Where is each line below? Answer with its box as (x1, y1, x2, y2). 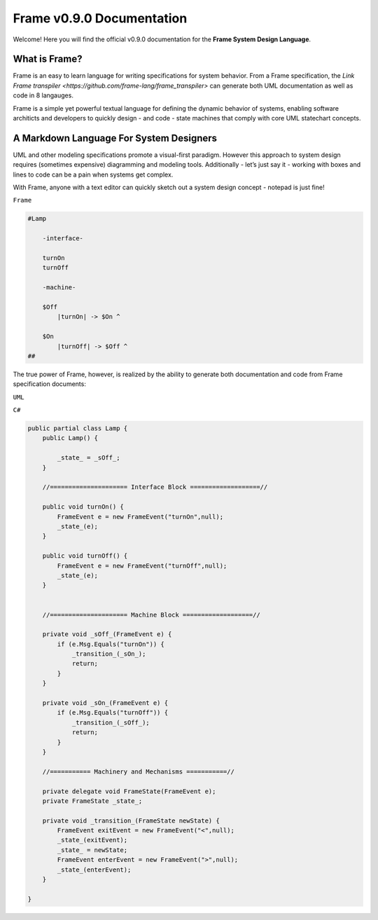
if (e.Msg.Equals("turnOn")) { (57, 640, 164, 648)
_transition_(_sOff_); (71, 718, 150, 727)
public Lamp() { (42, 434, 98, 442)
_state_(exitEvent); (57, 836, 128, 844)
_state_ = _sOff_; (57, 454, 120, 462)
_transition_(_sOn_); (71, 650, 146, 658)
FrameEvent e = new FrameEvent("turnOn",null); (57, 512, 224, 521)
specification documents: (13, 380, 87, 388)
